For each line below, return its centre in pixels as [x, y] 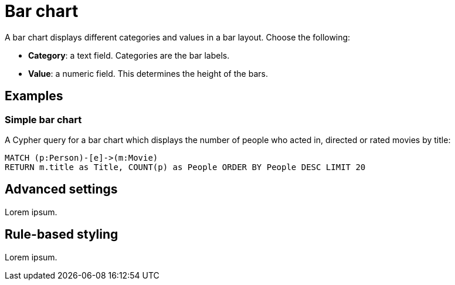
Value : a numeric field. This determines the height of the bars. [148, 73]
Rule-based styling [62, 235]
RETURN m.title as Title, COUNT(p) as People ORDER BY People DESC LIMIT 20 [185, 167]
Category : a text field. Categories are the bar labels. [129, 55]
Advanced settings [61, 189]
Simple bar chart [43, 119]
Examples [34, 96]
